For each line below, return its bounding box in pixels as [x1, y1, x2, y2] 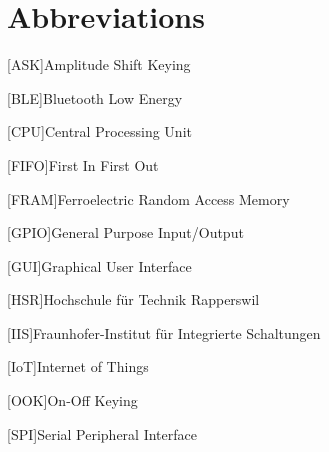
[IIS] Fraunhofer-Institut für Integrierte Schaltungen [7, 322, 321, 343]
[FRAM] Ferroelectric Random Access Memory [7, 188, 290, 209]
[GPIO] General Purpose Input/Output [7, 222, 244, 243]
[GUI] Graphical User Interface [7, 255, 192, 276]
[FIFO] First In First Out [7, 154, 159, 175]
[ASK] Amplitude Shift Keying [7, 54, 191, 75]
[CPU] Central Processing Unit [7, 121, 192, 142]
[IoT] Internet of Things [7, 356, 149, 377]
